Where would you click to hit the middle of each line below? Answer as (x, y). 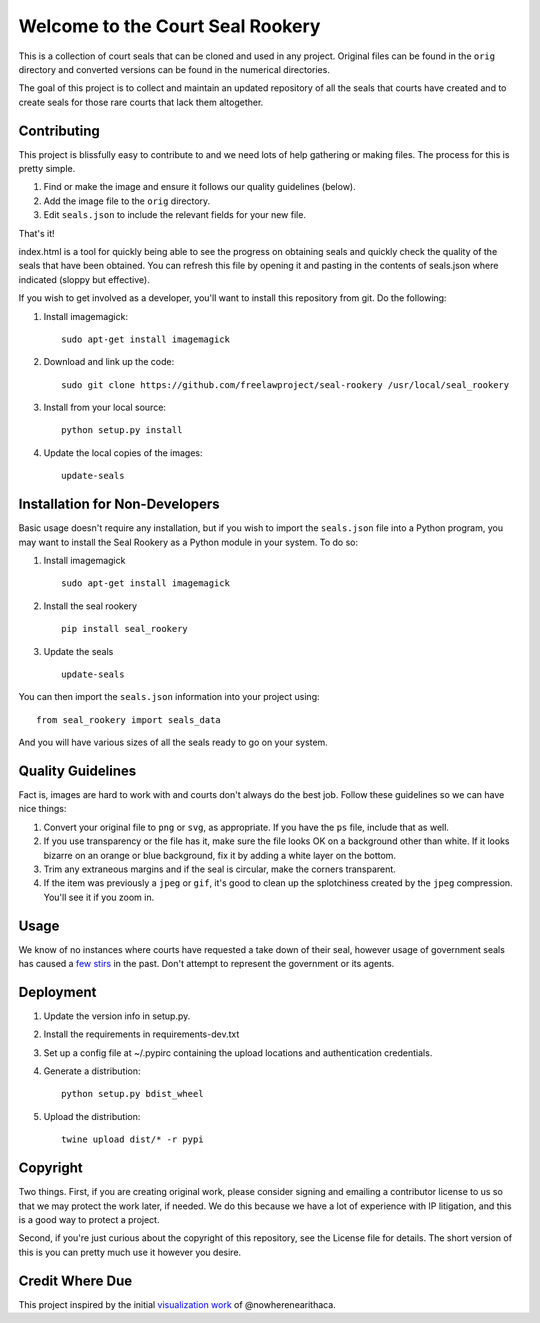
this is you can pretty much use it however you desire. (130, 1252)
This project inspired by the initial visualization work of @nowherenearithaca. (177, 1304)
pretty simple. (47, 169)
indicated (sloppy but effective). (84, 279)
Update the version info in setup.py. (117, 1016)
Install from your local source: (105, 407)
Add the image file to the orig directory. (127, 201)
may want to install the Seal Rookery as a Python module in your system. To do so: (188, 542)
